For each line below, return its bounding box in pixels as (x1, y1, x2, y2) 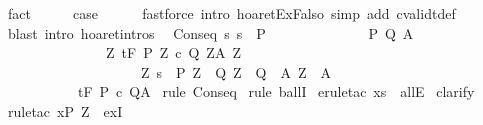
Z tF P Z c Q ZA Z (105, 42, 241, 63)
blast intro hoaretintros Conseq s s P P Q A (7, 22, 414, 43)
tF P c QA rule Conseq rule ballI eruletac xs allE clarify (77, 81, 475, 102)
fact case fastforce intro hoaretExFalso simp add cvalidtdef (7, 3, 456, 23)
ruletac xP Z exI (7, 100, 123, 121)
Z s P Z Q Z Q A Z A (140, 61, 332, 82)
